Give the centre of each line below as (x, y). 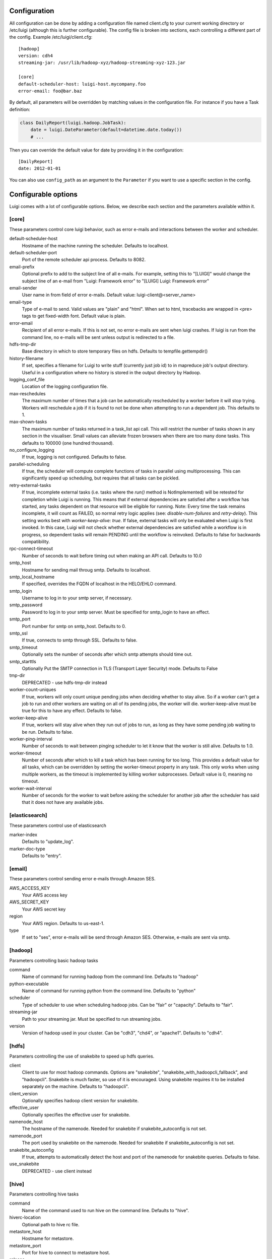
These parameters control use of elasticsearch (58, 825)
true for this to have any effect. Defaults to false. (72, 711)
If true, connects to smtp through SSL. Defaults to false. (80, 640)
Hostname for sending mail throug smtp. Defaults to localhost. (86, 570)
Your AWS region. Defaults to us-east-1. (63, 923)
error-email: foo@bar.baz (50, 91)
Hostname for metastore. (48, 1238)
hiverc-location (25, 1217)
